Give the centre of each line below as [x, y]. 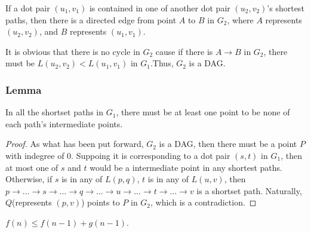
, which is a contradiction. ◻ [204, 202]
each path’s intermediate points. [64, 123]
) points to [101, 202]
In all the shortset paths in [54, 112]
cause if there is [184, 51]
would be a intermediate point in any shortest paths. [186, 167]
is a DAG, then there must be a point [228, 144]
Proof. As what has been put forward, [75, 144]
